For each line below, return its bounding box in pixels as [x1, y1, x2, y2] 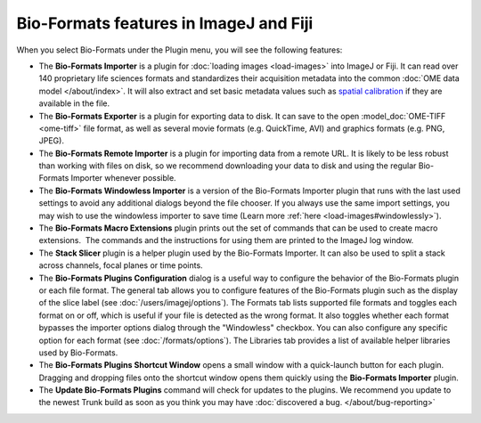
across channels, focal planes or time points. [38, 260, 204, 271]
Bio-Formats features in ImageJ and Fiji [16, 13, 314, 33]
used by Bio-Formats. [38, 347, 118, 358]
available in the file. [38, 98, 110, 109]
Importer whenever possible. [70, 173, 177, 183]
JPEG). [38, 135, 64, 146]
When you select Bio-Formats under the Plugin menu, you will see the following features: [16, 45, 343, 55]
